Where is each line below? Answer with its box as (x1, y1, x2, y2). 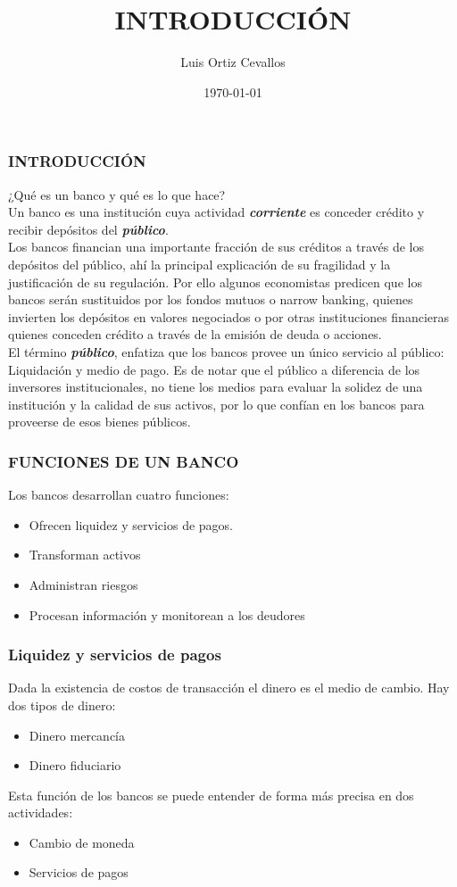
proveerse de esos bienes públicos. (8, 412, 191, 431)
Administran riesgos (29, 575, 138, 593)
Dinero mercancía (29, 725, 126, 744)
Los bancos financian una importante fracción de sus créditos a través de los (8, 237, 424, 256)
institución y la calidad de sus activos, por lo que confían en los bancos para (8, 394, 425, 413)
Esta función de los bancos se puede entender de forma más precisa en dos (8, 785, 414, 804)
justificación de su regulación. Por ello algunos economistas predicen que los (8, 272, 422, 291)
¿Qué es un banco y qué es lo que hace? (8, 185, 226, 203)
